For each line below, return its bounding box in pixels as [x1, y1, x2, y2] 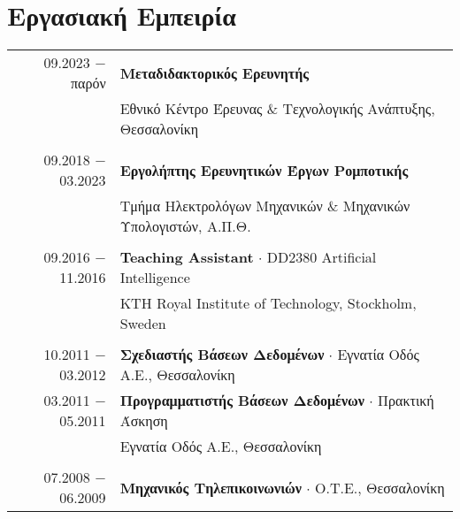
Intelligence [119, 267, 190, 288]
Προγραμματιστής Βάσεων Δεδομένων [119, 390, 364, 411]
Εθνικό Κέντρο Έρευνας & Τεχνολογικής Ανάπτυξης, [119, 98, 435, 119]
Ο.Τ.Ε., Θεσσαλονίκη [315, 477, 445, 498]
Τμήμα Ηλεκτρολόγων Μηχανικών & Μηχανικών [119, 195, 410, 217]
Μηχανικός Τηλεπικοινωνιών [119, 477, 302, 498]
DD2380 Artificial [266, 247, 377, 268]
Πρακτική [378, 390, 434, 411]
